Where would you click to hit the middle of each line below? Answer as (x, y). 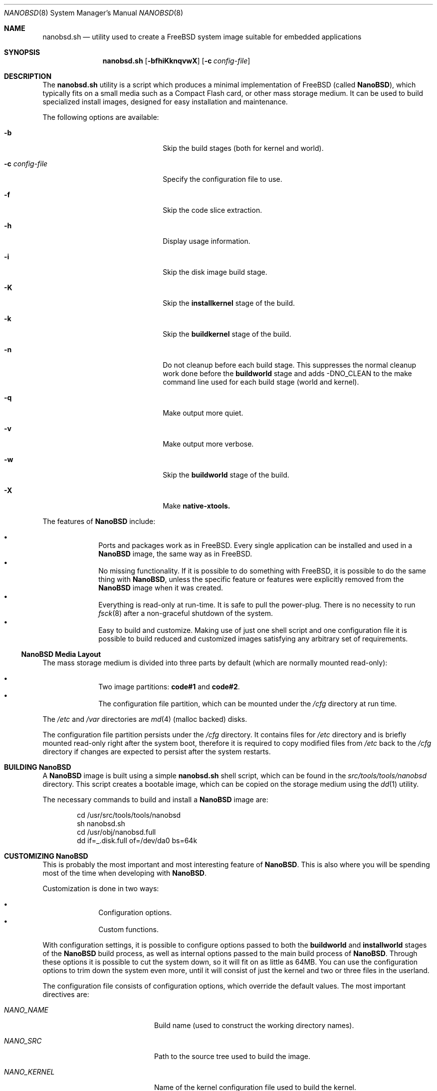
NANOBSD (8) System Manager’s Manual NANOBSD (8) (94, 13)
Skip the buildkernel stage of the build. (227, 334)
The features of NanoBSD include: (99, 521)
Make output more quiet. (203, 413)
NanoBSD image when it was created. (161, 588)
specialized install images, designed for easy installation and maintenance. (165, 102)
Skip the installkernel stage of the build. (229, 303)
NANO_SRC (23, 1041)
